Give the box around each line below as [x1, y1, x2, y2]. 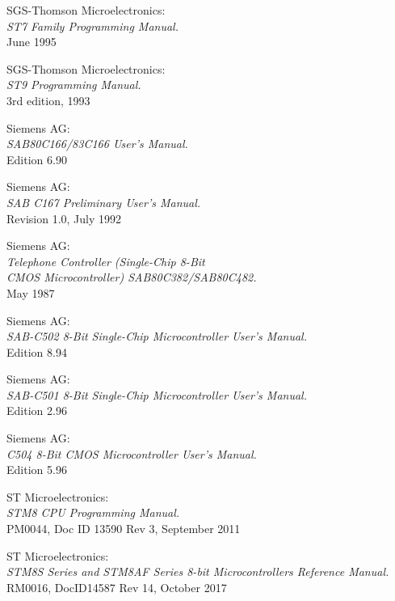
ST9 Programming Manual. [6, 76, 141, 93]
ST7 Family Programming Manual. [6, 17, 179, 34]
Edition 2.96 [6, 402, 67, 419]
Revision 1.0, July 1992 [6, 210, 122, 226]
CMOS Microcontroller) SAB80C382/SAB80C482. [6, 269, 257, 286]
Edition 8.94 [6, 343, 67, 360]
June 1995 [6, 33, 57, 50]
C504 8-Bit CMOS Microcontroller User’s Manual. [6, 445, 257, 462]
